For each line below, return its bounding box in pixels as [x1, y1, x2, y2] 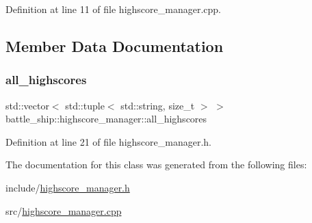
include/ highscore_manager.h [5, 180, 130, 194]
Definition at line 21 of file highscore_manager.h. [5, 134, 211, 148]
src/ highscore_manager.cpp [5, 203, 122, 218]
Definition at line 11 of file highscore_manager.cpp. [5, 2, 221, 16]
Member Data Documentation [5, 35, 224, 56]
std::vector [5, 98, 49, 112]
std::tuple [65, 98, 105, 112]
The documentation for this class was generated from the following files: [5, 157, 307, 172]
